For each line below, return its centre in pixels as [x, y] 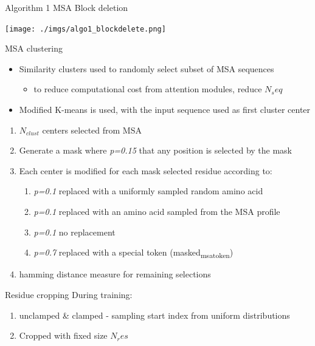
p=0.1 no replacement [74, 232]
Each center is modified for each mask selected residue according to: [146, 170]
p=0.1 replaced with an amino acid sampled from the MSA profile [157, 211]
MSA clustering [34, 48]
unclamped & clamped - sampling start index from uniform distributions [154, 315]
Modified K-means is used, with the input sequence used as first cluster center [165, 110]
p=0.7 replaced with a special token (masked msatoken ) [133, 253]
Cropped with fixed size [63, 335]
